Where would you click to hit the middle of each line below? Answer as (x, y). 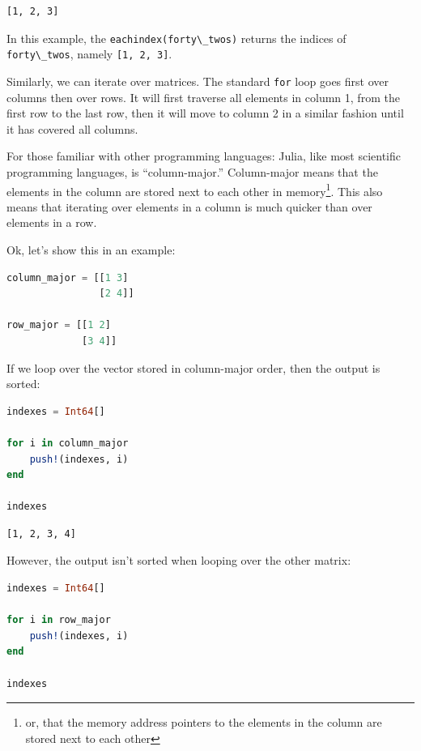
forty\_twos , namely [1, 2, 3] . (89, 54)
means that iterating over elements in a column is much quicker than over (189, 206)
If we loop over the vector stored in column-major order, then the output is (193, 367)
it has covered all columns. (72, 128)
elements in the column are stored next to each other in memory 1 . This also (195, 190)
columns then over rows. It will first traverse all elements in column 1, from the (203, 97)
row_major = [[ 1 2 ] (59, 325)
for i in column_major (68, 443)
